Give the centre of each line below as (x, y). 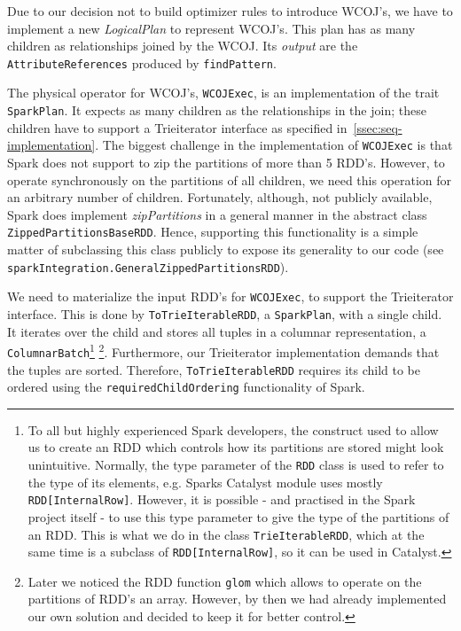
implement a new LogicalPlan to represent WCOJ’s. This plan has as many (211, 28)
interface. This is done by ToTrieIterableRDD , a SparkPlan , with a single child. (225, 313)
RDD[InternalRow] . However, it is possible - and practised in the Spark (222, 499)
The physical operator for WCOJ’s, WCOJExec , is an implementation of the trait (223, 93)
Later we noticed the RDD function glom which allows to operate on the (225, 581)
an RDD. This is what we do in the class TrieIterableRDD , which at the (226, 534)
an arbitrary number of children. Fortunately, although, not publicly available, (220, 197)
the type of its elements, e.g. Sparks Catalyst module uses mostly (205, 482)
